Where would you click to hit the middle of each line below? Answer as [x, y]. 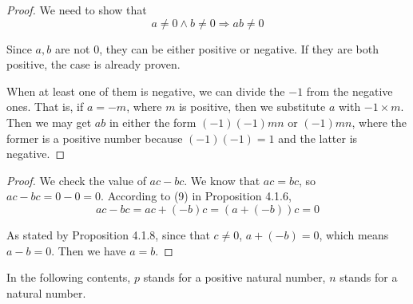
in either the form [153, 122]
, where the [379, 122]
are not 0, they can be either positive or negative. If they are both [216, 48]
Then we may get [49, 122]
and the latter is [318, 138]
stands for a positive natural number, [234, 277]
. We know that [222, 180]
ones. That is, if [45, 107]
